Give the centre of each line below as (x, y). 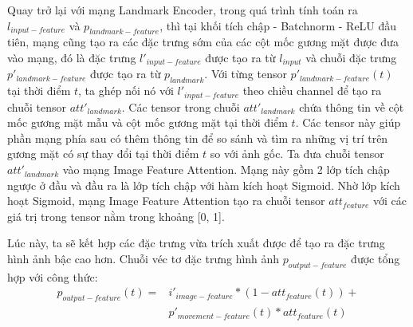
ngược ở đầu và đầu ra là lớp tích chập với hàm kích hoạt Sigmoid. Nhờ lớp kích (204, 185)
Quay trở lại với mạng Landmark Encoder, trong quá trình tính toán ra (183, 10)
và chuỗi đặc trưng (351, 57)
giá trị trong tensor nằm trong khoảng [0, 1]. (116, 216)
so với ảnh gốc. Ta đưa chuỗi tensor (297, 154)
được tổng (376, 259)
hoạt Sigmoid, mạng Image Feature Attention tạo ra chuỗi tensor (166, 201)
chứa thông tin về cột (352, 106)
